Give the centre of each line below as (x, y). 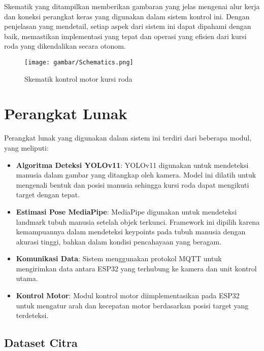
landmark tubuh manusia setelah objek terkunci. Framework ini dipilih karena (138, 221)
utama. (27, 278)
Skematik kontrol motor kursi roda (78, 78)
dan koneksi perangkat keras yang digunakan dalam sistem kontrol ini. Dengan (127, 16)
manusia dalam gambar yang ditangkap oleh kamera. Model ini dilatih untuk (136, 175)
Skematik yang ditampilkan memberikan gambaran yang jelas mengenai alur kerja (132, 6)
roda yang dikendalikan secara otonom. (65, 46)
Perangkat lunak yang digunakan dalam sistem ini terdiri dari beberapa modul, (128, 138)
